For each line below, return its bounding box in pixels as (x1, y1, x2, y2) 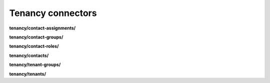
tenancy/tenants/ (9, 70, 46, 77)
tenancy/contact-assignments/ (9, 25, 76, 31)
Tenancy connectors (9, 7, 97, 18)
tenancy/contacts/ (9, 52, 49, 58)
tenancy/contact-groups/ (9, 34, 63, 40)
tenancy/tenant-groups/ (9, 61, 61, 67)
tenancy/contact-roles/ (9, 43, 59, 49)
